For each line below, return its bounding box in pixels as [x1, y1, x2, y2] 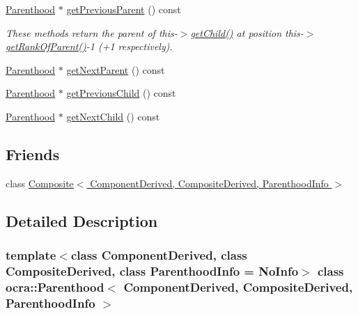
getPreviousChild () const [66, 86, 176, 100]
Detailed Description [6, 210, 158, 231]
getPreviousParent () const [66, 2, 181, 16]
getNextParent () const [66, 62, 165, 77]
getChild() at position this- [190, 25, 304, 40]
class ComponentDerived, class [70, 246, 247, 264]
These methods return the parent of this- [6, 25, 178, 40]
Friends [6, 143, 60, 164]
